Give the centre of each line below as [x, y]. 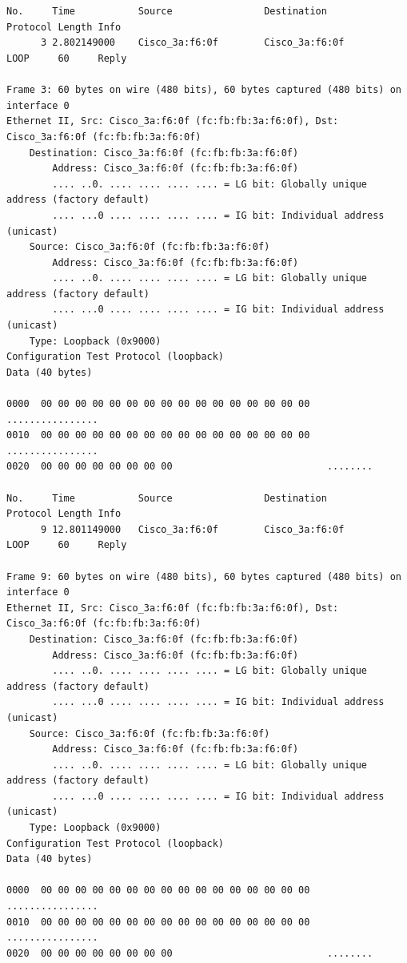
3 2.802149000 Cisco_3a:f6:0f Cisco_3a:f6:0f [192, 43]
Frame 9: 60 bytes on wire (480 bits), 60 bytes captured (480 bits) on [204, 576]
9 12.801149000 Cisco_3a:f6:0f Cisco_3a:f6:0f [192, 529]
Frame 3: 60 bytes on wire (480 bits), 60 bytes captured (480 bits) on [204, 90]
